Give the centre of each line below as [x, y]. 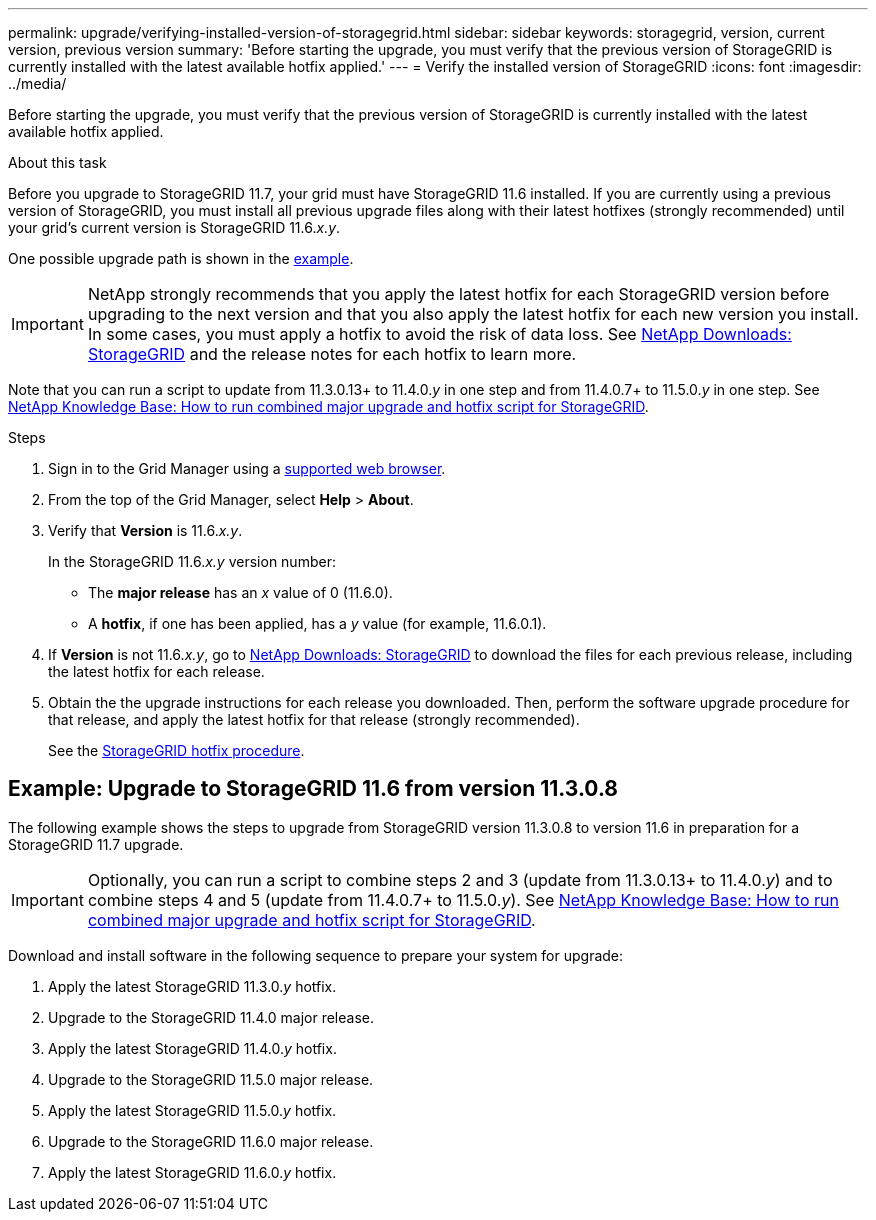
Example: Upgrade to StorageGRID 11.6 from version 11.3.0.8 [313, 789]
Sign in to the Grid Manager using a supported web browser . [247, 468]
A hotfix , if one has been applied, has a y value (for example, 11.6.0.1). [317, 623]
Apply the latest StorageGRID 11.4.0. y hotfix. [192, 1048]
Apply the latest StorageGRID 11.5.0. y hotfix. [192, 1110]
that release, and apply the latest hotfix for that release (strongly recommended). [314, 719]
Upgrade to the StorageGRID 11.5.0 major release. [211, 1079]
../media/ [37, 83]
